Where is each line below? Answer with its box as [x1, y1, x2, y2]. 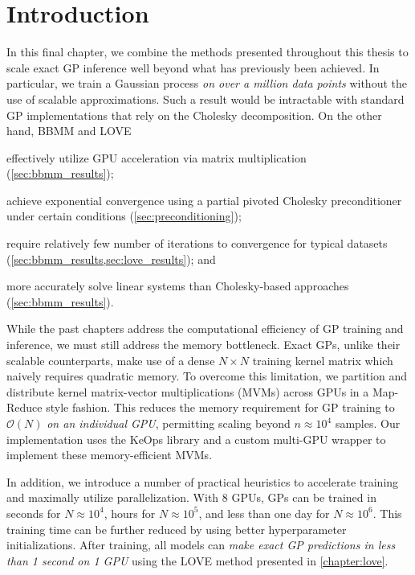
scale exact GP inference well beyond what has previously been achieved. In [6, 59, 380, 76]
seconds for [6, 504, 61, 521]
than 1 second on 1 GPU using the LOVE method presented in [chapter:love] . [6, 552, 389, 569]
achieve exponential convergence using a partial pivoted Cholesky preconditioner [6, 191, 402, 208]
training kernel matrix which [252, 351, 393, 368]
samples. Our [335, 415, 401, 431]
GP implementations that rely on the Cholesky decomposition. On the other [6, 106, 382, 123]
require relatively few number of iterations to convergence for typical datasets [6, 235, 388, 252]
